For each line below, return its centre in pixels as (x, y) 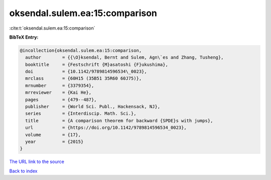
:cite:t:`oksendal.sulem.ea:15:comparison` (52, 28)
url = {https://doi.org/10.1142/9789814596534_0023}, (106, 128)
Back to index (23, 171)
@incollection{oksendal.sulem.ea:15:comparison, (81, 50)
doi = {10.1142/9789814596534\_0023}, (86, 72)
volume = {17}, (53, 135)
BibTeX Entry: (24, 37)
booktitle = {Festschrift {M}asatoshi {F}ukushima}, (97, 64)
